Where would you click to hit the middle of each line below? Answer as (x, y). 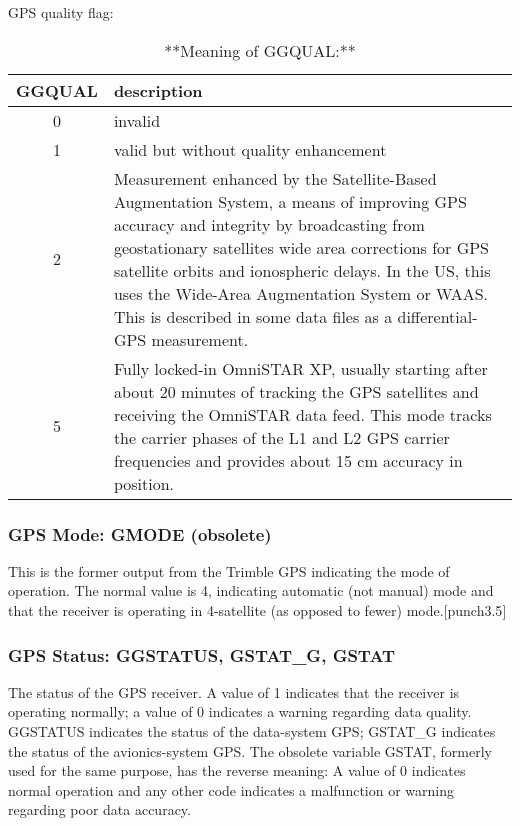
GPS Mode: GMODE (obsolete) (140, 533)
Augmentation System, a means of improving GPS (290, 201)
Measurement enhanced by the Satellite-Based (275, 178)
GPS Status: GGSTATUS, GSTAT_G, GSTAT (202, 654)
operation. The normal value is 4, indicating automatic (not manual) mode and (251, 590)
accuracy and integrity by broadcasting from (269, 224)
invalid (137, 120)
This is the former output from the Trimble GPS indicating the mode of (229, 570)
